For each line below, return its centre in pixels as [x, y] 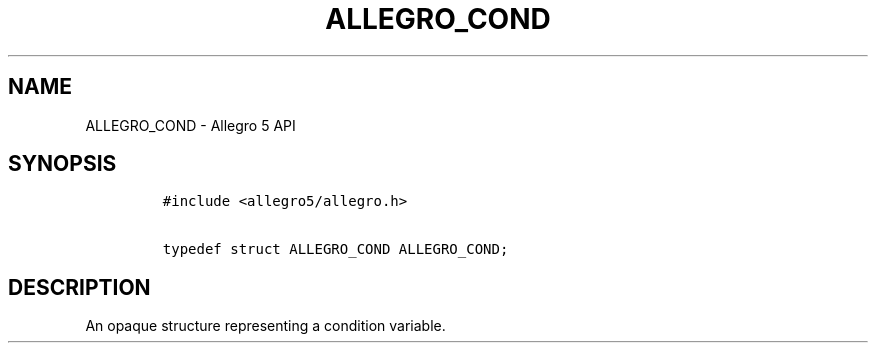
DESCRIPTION [79, 287]
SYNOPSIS [62, 164]
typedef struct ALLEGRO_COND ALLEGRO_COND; [335, 249]
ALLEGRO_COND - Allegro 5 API [190, 125]
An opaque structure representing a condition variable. [265, 326]
